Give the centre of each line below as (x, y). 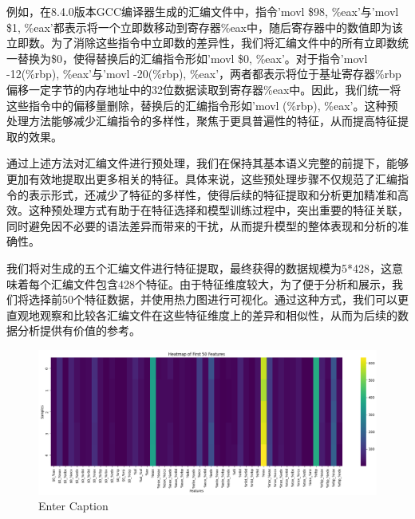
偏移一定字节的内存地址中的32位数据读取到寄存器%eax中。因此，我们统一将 (204, 89)
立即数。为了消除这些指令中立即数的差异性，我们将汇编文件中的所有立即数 (202, 43)
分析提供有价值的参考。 (79, 330)
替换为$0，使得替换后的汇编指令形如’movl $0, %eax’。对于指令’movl (192, 58)
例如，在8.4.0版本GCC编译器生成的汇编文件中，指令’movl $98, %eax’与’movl (203, 11)
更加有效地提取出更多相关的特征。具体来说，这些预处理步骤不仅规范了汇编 (202, 178)
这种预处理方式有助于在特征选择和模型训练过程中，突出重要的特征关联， (218, 210)
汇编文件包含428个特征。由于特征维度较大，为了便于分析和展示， (221, 283)
